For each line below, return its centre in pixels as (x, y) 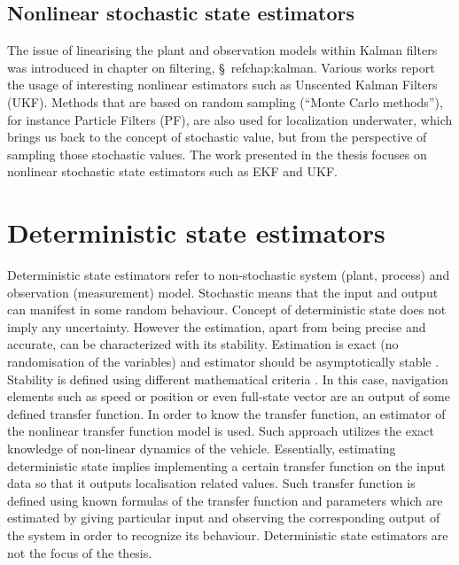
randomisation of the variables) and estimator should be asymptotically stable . (223, 362)
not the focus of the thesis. (80, 552)
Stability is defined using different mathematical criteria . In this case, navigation (228, 379)
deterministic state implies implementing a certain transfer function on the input (226, 465)
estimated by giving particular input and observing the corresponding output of (224, 518)
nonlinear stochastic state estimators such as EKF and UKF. (172, 171)
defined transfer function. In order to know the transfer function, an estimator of (226, 413)
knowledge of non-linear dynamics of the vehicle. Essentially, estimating (202, 449)
